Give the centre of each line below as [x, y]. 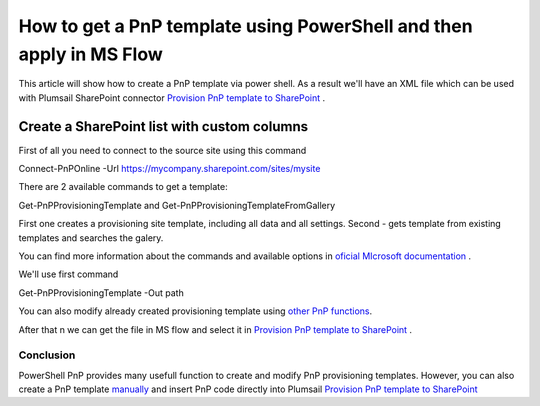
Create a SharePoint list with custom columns [163, 126]
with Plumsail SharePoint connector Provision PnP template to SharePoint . [172, 97]
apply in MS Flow [91, 54]
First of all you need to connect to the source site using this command [162, 150]
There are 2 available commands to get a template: [123, 187]
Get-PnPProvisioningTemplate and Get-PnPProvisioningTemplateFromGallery [177, 205]
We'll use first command [68, 274]
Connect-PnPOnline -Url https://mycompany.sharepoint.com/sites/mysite [169, 169]
